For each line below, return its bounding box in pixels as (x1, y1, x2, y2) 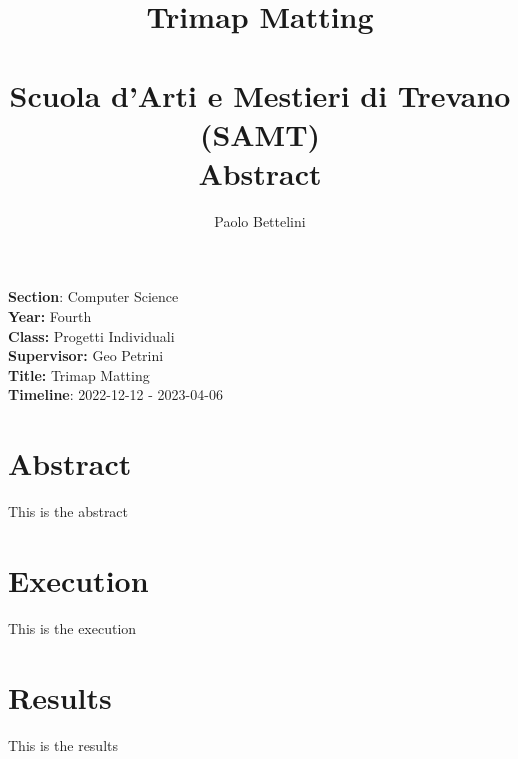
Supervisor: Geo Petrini (8, 345, 164, 366)
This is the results (8, 734, 118, 755)
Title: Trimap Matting (8, 364, 150, 385)
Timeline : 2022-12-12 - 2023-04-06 (8, 384, 223, 405)
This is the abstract (8, 501, 129, 522)
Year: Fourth (8, 306, 92, 327)
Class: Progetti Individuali (8, 325, 175, 346)
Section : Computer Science (8, 286, 179, 307)
